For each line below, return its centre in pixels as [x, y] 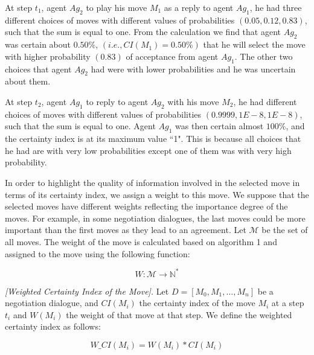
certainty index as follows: [53, 326]
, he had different [265, 101]
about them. [28, 81]
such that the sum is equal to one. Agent [80, 126]
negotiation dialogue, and [52, 303]
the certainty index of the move [197, 303]
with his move [193, 101]
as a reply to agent [199, 7]
